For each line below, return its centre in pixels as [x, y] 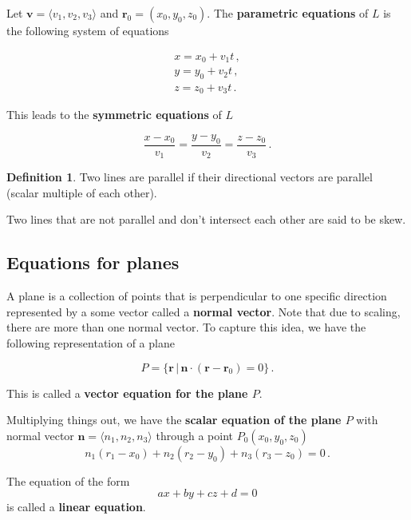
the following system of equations [88, 30]
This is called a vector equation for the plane [127, 393]
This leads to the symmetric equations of [114, 115]
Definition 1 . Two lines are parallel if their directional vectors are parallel [190, 177]
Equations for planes [93, 262]
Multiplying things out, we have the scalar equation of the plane [174, 420]
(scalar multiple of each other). [82, 192]
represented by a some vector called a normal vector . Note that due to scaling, [204, 311]
